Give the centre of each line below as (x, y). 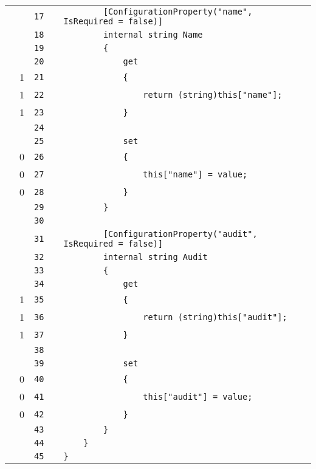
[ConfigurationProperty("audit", (180, 234)
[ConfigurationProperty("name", (178, 12)
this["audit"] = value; (198, 396)
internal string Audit (155, 257)
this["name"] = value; (195, 174)
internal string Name (153, 35)
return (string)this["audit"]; (215, 317)
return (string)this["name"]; (213, 94)
